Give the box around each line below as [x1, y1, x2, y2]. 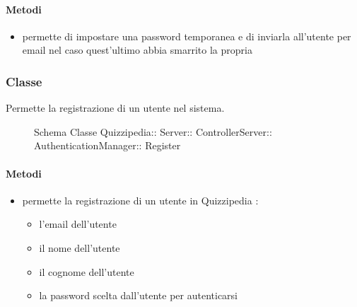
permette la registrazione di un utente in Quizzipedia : [22, 192, 259, 207]
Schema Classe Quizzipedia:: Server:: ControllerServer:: [34, 124, 272, 139]
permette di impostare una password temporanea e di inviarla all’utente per [22, 28, 351, 43]
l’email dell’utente [39, 216, 117, 231]
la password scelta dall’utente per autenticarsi [39, 288, 238, 303]
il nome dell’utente [39, 240, 120, 255]
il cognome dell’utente [39, 264, 134, 279]
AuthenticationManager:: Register [34, 138, 181, 153]
